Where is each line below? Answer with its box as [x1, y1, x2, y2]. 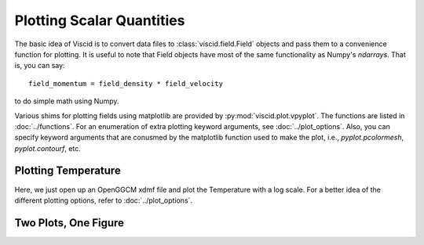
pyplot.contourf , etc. [14, 143, 82, 153]
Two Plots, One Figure [14, 216, 125, 229]
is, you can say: [14, 61, 66, 70]
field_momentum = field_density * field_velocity [28, 79, 224, 88]
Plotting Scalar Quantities [14, 12, 185, 29]
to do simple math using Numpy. [14, 96, 119, 106]
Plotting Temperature [14, 164, 121, 178]
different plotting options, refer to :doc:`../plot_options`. [14, 196, 192, 205]
